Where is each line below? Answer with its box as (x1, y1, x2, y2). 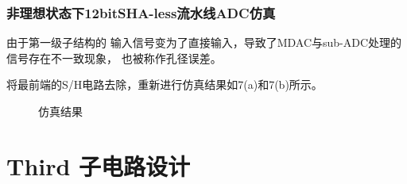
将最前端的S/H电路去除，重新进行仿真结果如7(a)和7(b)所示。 (6, 76, 323, 93)
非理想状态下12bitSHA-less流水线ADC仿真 (6, 2, 276, 22)
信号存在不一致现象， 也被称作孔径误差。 (6, 49, 222, 66)
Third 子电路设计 (6, 149, 191, 182)
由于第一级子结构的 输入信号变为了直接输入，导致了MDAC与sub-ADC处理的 (6, 34, 402, 51)
